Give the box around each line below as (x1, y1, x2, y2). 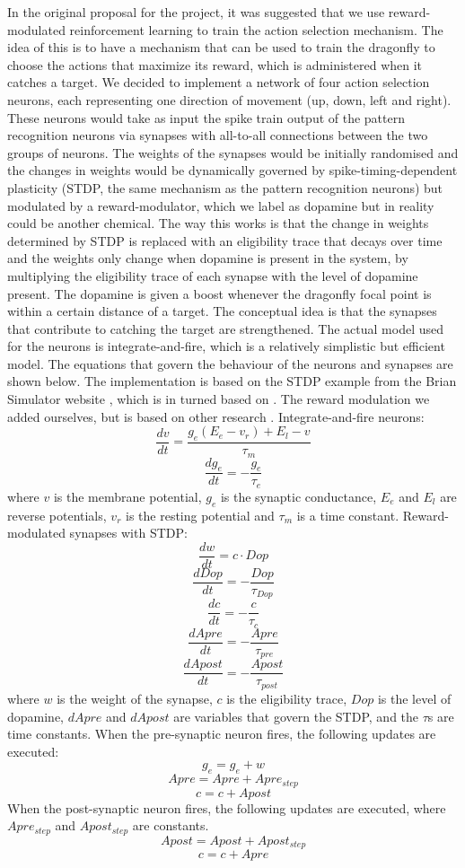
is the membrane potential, (53, 487, 202, 505)
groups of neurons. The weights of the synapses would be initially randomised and (7, 143, 459, 162)
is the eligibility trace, (226, 688, 347, 707)
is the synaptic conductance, (220, 487, 377, 505)
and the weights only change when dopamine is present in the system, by (7, 249, 408, 267)
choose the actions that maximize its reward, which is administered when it (7, 55, 423, 74)
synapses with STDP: (69, 523, 188, 542)
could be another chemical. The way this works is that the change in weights (7, 214, 429, 232)
